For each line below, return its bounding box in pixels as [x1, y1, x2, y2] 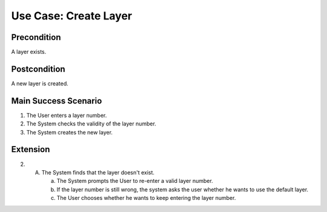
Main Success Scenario [11, 96, 102, 106]
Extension [11, 144, 50, 154]
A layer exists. [11, 48, 47, 56]
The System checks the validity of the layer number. [26, 120, 157, 127]
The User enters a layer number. [26, 111, 107, 119]
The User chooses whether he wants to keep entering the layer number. [56, 194, 236, 202]
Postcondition [11, 64, 66, 74]
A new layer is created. [11, 79, 69, 87]
